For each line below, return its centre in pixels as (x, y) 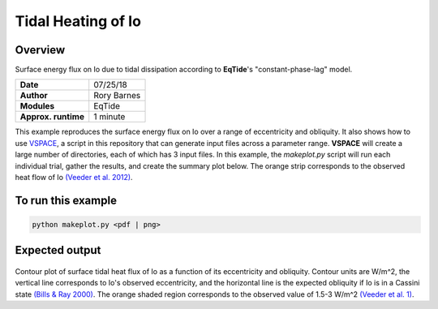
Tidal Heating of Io (78, 21)
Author (34, 96)
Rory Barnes (117, 96)
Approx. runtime (52, 117)
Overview (40, 50)
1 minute (109, 117)
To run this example (66, 200)
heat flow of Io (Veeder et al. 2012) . (74, 178)
